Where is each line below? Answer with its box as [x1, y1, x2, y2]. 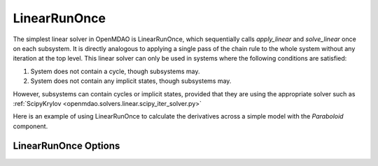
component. [13, 122, 48, 130]
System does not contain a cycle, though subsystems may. [30, 67, 200, 75]
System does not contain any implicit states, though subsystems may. [30, 77, 232, 85]
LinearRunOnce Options [13, 140, 120, 152]
